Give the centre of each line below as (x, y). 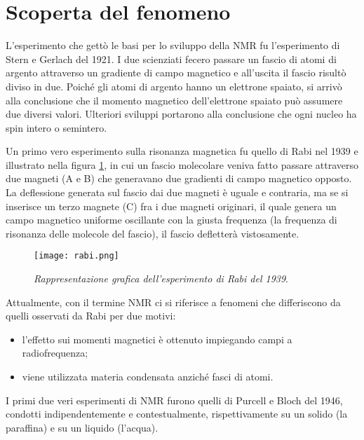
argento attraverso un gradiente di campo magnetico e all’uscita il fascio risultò (176, 73)
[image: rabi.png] (76, 256)
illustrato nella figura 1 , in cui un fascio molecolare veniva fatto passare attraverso (182, 164)
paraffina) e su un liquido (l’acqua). (82, 427)
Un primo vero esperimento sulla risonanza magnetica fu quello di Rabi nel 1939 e (182, 151)
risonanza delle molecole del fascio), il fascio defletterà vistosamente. (153, 233)
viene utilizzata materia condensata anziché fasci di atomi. (148, 377)
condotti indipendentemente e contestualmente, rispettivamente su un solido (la (177, 414)
